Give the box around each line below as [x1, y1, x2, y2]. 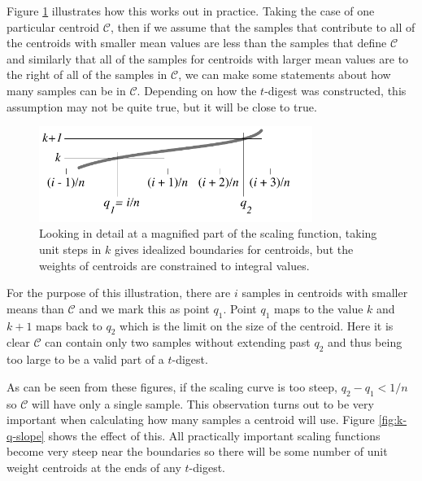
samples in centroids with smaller [241, 284, 408, 301]
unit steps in [39, 240, 102, 257]
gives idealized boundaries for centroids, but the [115, 240, 354, 257]
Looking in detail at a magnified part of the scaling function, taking [39, 225, 377, 242]
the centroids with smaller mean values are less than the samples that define [7, 34, 387, 51]
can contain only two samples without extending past [45, 334, 311, 351]
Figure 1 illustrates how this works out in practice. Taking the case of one [7, 2, 375, 19]
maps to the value [274, 300, 363, 317]
